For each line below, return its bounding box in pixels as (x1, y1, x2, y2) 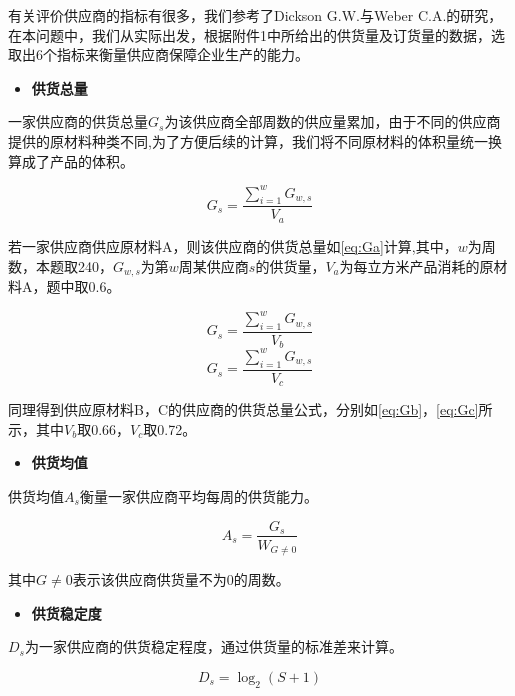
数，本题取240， (8, 255, 113, 276)
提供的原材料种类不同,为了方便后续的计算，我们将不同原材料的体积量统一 (8, 130, 488, 151)
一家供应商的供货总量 (8, 111, 148, 132)
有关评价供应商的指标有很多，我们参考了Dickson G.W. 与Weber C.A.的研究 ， (8, 5, 503, 25)
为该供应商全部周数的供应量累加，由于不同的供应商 (164, 111, 501, 132)
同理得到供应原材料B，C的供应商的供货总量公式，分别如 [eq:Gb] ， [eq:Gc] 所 (8, 399, 493, 420)
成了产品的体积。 (21, 150, 134, 171)
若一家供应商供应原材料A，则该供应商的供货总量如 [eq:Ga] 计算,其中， (8, 235, 458, 256)
